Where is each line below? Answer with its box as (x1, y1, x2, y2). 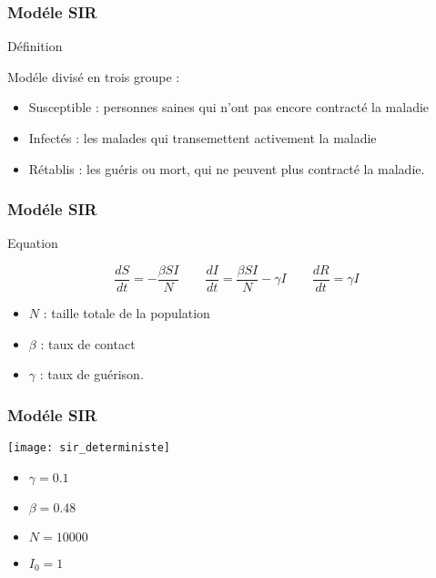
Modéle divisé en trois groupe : (7, 67, 180, 86)
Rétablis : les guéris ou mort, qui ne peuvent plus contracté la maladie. (28, 159, 425, 178)
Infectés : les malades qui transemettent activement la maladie (28, 129, 377, 147)
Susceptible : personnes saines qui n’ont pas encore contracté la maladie (28, 98, 430, 117)
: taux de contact (40, 334, 136, 353)
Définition (7, 36, 63, 56)
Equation (7, 233, 58, 253)
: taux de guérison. (39, 365, 144, 384)
